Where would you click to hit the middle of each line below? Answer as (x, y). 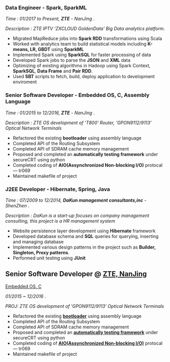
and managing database (38, 242)
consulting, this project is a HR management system (60, 221)
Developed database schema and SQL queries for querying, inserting (86, 236)
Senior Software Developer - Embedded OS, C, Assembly (77, 95)
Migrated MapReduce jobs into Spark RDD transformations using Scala (87, 39)
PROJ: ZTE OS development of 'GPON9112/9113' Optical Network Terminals (85, 306)
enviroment (25, 82)
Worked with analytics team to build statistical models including (79, 44)
